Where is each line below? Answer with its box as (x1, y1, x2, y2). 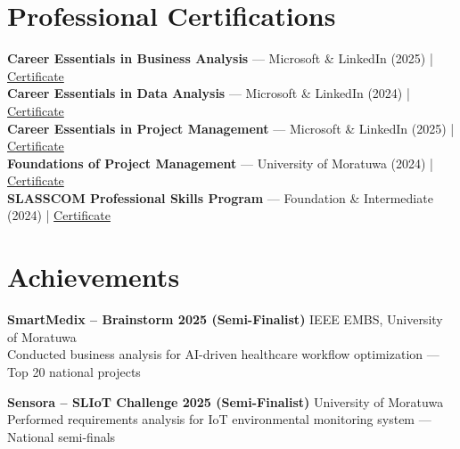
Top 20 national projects (7, 362, 141, 380)
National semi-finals (7, 427, 116, 445)
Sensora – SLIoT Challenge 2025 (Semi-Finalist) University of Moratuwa (7, 392, 444, 411)
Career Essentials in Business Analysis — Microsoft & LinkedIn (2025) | (7, 49, 433, 68)
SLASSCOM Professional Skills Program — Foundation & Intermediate (7, 188, 433, 207)
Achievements (7, 258, 180, 295)
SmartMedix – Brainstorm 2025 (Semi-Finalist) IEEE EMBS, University (7, 310, 443, 329)
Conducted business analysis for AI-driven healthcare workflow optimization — (7, 345, 439, 363)
